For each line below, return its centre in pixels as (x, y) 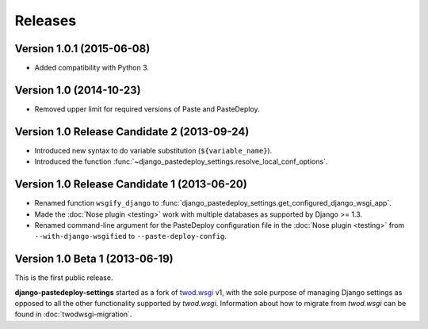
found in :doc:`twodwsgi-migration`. (73, 314)
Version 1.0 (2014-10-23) (78, 90)
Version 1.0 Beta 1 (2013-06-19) (94, 259)
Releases (46, 21)
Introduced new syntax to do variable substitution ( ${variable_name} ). (153, 150)
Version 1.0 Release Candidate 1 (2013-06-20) (131, 185)
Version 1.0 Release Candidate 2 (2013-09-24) (132, 132)
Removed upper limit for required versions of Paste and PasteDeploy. (147, 109)
